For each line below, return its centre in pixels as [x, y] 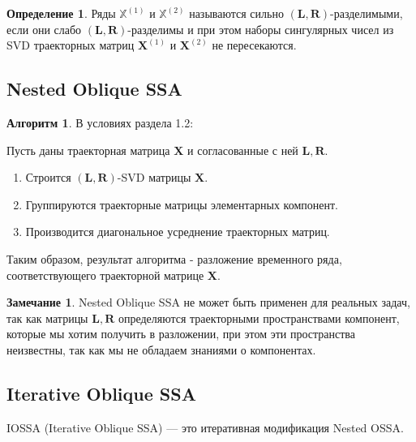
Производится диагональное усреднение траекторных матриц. [178, 232]
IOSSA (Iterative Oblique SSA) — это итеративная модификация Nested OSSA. [205, 427]
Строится [48, 177]
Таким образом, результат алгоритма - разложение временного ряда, [174, 258]
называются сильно [236, 13]
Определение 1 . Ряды [61, 13]
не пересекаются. [254, 45]
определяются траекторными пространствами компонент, [259, 318]
